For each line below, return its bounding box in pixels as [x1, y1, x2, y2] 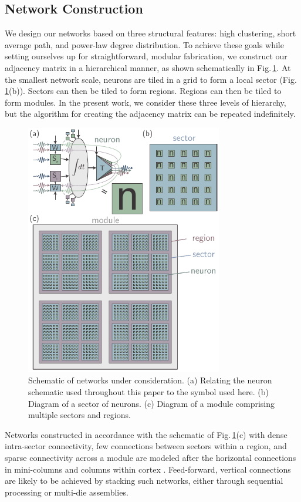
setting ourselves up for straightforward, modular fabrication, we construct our [5, 50, 288, 62]
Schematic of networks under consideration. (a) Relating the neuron [28, 374, 272, 386]
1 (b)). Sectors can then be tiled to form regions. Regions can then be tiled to [5, 85, 282, 97]
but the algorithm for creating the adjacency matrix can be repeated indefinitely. [5, 107, 296, 120]
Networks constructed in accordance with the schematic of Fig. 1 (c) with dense [5, 428, 288, 440]
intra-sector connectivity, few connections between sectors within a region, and [5, 440, 287, 452]
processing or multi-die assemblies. [5, 486, 128, 498]
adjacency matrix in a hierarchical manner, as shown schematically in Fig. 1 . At [5, 61, 291, 73]
